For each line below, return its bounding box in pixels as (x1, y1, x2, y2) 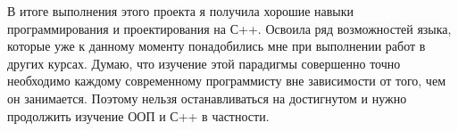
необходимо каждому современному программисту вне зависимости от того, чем (7, 71, 446, 90)
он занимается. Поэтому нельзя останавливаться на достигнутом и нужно (7, 88, 407, 107)
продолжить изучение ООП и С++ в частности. (7, 106, 270, 125)
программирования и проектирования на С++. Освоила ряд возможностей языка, (7, 19, 452, 37)
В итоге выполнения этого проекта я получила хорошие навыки (7, 2, 354, 20)
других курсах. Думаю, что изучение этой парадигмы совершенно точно (7, 53, 401, 72)
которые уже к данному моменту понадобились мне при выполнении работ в (7, 37, 426, 55)
